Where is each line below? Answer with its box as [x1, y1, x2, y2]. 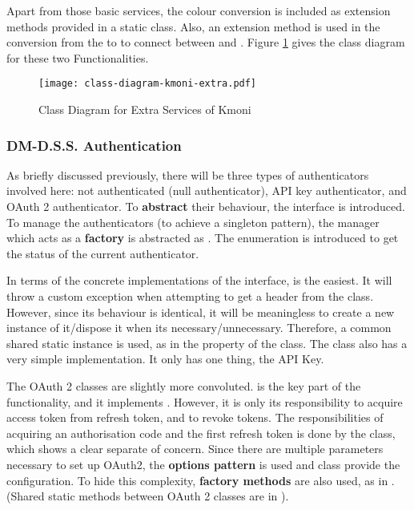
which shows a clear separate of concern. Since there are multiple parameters [6, 440, 384, 457]
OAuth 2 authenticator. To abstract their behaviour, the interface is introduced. [6, 198, 405, 215]
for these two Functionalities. [6, 49, 149, 66]
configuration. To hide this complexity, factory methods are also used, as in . [6, 472, 395, 488]
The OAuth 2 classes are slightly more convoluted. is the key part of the [6, 377, 361, 394]
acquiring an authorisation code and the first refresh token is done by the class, [6, 424, 396, 441]
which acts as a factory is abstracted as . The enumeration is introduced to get [6, 229, 399, 246]
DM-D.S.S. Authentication [6, 135, 182, 155]
